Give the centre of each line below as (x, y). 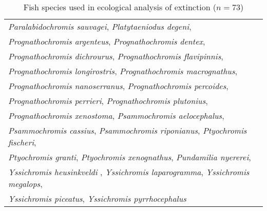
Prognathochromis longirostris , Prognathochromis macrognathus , (123, 71)
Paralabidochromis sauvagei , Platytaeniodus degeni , (100, 26)
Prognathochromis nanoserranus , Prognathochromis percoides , (118, 86)
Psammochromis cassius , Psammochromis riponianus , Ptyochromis (128, 130)
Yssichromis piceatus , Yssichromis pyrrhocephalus (97, 198)
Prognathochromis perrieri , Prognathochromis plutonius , (108, 101)
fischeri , (22, 142)
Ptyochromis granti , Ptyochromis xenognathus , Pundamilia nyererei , (130, 157)
